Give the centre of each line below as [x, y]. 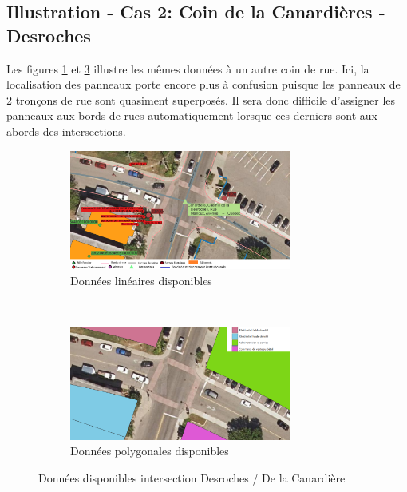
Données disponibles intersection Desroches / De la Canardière [192, 477]
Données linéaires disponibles [141, 281]
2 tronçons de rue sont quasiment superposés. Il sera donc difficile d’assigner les [201, 99]
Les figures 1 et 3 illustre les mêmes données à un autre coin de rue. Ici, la [188, 68]
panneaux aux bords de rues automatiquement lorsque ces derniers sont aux [192, 115]
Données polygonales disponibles [150, 451]
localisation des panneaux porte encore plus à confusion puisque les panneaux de [203, 84]
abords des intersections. [66, 131]
